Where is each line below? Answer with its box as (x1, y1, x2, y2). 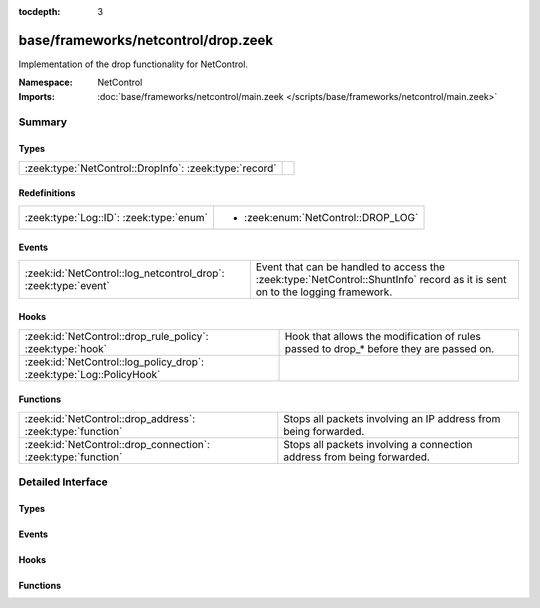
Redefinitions (18, 187, 76, 199)
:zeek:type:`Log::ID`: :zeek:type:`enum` (24, 210, 209, 224)
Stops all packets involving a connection (283, 437, 473, 451)
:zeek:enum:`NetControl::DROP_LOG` (243, 210, 419, 224)
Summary (18, 115, 68, 129)
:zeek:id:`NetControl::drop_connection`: (24, 437, 210, 451)
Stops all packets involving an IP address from (283, 411, 501, 425)
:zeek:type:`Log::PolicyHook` (24, 367, 161, 381)
